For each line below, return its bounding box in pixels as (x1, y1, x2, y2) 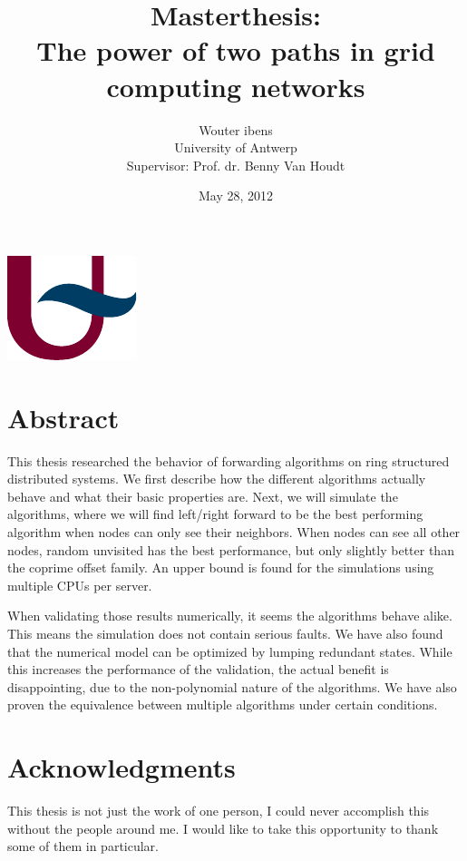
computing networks (106, 67, 365, 104)
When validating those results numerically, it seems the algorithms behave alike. (7, 606, 452, 625)
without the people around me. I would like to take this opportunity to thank (7, 818, 439, 837)
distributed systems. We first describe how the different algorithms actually (7, 469, 426, 488)
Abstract (7, 398, 120, 435)
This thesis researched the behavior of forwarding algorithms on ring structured (7, 451, 450, 470)
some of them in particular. (7, 837, 159, 856)
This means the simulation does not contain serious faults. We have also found (7, 623, 443, 642)
